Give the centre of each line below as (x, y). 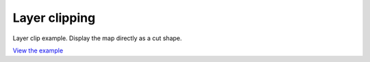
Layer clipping (54, 18)
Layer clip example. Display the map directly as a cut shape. (97, 38)
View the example (38, 50)
